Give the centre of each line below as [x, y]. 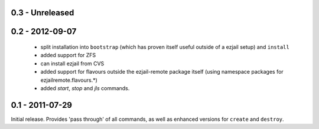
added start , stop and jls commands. [85, 88]
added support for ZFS [68, 55]
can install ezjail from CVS [72, 63]
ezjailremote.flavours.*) [69, 80]
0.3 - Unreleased [43, 13]
